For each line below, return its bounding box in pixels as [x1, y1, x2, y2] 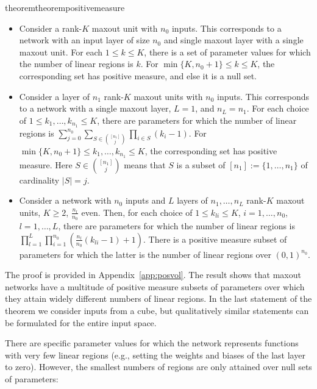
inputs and [125, 194, 166, 207]
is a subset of [176, 158, 226, 171]
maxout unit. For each [19, 45, 103, 58]
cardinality [19, 173, 60, 186]
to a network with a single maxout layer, [19, 102, 171, 115]
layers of [177, 194, 208, 207]
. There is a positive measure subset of [143, 232, 287, 245]
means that [124, 158, 166, 171]
